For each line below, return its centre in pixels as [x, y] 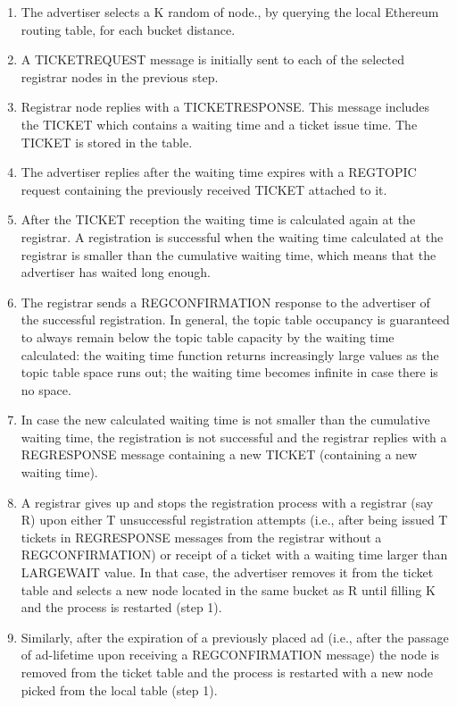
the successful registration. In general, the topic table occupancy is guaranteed [235, 319]
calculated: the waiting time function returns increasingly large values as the [230, 354]
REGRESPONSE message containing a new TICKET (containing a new [219, 454]
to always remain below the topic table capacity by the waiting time [208, 336]
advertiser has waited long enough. [116, 272]
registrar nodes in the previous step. [120, 76]
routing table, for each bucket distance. [128, 29]
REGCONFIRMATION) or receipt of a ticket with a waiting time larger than [234, 555]
